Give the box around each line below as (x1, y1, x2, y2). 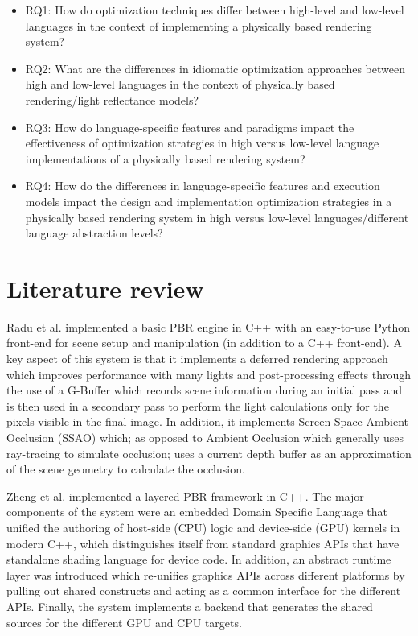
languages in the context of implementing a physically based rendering (25, 17, 372, 34)
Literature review (6, 271, 204, 304)
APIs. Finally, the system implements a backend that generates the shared (6, 597, 373, 614)
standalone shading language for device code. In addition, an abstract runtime (6, 551, 391, 568)
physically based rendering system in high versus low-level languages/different (25, 209, 409, 225)
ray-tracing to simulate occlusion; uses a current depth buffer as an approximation (6, 444, 412, 461)
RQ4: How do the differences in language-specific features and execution (25, 177, 380, 194)
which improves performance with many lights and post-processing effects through (6, 365, 412, 382)
